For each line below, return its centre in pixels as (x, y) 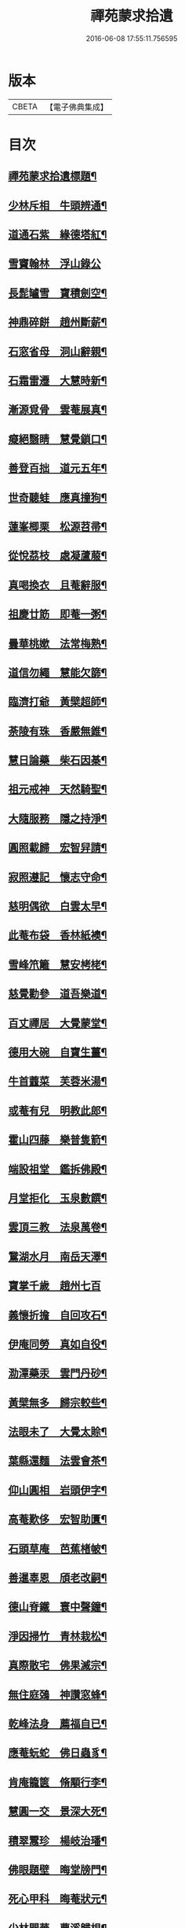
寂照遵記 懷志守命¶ (58, 877)
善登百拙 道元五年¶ (58, 468)
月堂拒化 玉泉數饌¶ (58, 1198)
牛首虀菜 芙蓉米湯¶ (58, 1081)
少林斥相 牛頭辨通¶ (58, 205)
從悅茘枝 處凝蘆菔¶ (58, 556)
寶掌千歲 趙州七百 (54, 1286)
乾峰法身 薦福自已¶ (58, 1723)
